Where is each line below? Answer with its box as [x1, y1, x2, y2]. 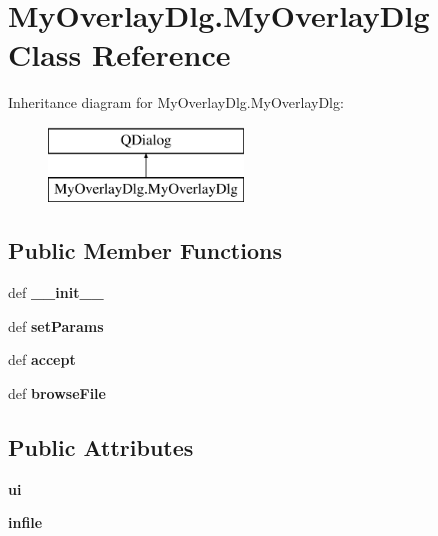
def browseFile [8, 383, 106, 404]
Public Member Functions [8, 235, 282, 266]
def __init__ [8, 282, 104, 303]
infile [8, 512, 43, 533]
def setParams [8, 315, 104, 336]
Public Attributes [8, 432, 194, 463]
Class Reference [8, 34, 231, 75]
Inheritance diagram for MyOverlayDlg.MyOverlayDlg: [8, 92, 344, 113]
